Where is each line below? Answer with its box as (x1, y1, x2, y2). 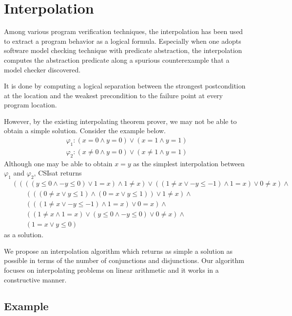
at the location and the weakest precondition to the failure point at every (4, 90, 223, 100)
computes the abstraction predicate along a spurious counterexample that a (4, 54, 230, 65)
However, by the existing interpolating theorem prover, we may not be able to (4, 116, 237, 126)
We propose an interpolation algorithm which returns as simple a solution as (4, 246, 233, 256)
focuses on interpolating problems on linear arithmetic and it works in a (4, 265, 219, 275)
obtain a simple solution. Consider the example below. (4, 125, 166, 136)
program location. (4, 100, 57, 110)
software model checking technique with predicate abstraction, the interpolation (4, 45, 242, 55)
